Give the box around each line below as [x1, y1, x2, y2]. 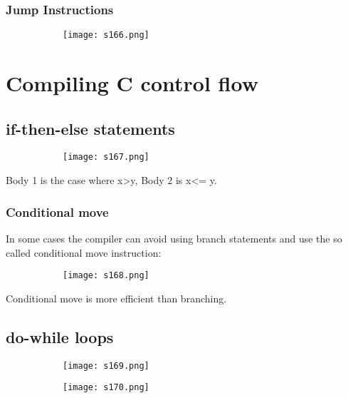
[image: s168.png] [63, 270, 149, 281]
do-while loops [6, 325, 114, 347]
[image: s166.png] [63, 30, 149, 41]
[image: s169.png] [63, 360, 149, 371]
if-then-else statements [6, 117, 175, 139]
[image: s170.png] [63, 382, 149, 393]
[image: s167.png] [63, 152, 149, 163]
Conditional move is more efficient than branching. [6, 290, 227, 305]
